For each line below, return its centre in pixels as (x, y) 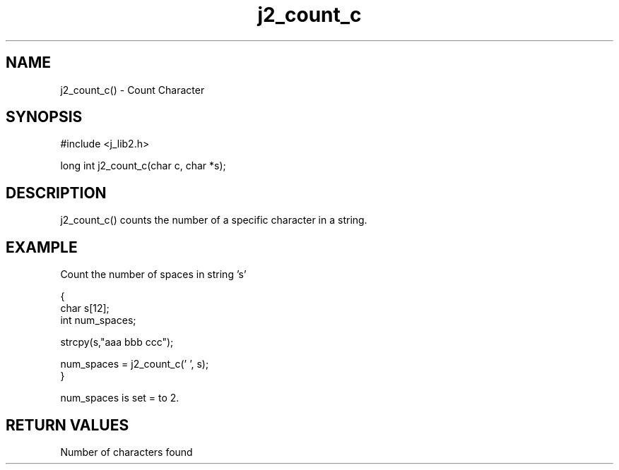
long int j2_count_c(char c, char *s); (143, 166)
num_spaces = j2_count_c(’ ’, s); (135, 364)
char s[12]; (85, 308)
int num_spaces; (98, 320)
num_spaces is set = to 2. (120, 398)
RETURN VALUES (67, 425)
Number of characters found (126, 452)
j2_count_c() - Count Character (132, 90)
